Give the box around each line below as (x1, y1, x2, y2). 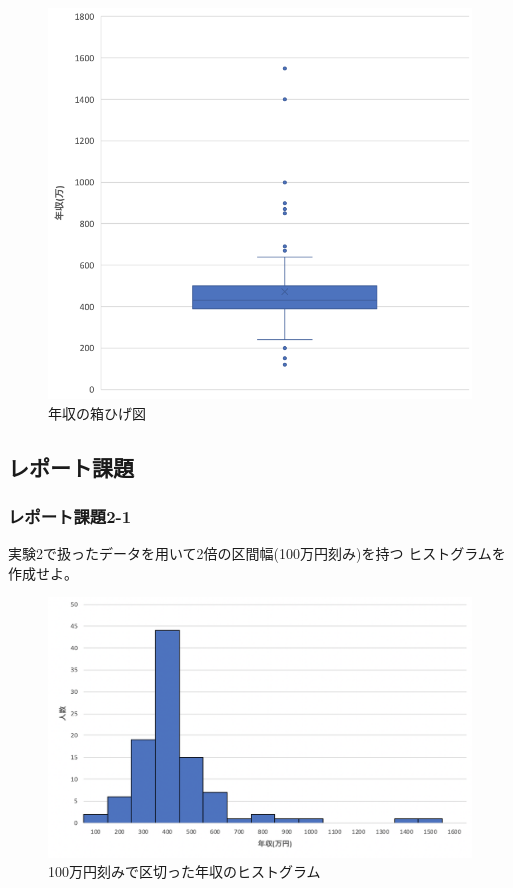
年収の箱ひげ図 (48, 402, 146, 423)
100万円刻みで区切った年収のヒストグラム (48, 861, 321, 882)
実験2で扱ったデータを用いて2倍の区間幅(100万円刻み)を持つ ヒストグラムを (8, 543, 506, 564)
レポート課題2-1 (8, 503, 132, 528)
